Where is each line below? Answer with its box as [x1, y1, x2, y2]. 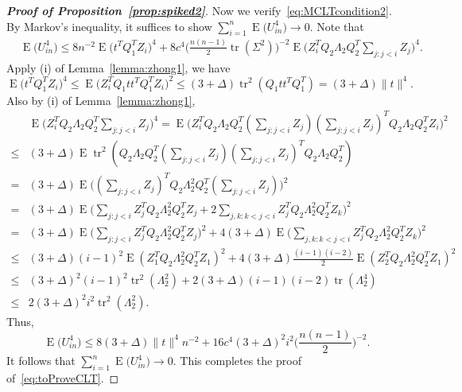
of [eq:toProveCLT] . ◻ [6, 370, 119, 386]
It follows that [6, 352, 76, 369]
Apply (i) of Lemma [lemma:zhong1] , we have [6, 59, 231, 76]
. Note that [309, 17, 364, 34]
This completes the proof [180, 352, 301, 369]
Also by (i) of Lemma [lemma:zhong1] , [6, 91, 196, 108]
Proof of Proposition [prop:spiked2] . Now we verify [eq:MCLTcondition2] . [6, 2, 392, 18]
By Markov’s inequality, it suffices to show [6, 17, 212, 34]
